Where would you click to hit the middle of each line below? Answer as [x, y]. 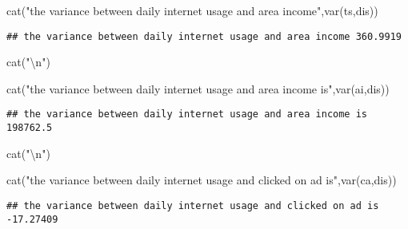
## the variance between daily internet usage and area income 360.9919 [204, 36]
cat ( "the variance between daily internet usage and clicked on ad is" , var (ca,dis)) [202, 180]
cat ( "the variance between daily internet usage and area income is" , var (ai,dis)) [198, 88]
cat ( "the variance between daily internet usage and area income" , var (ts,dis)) [192, 10]
